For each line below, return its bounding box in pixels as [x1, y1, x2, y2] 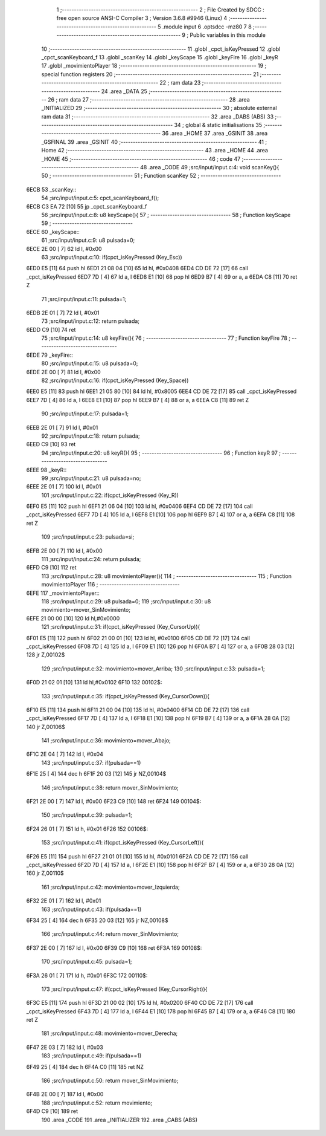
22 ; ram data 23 [159, 79, 201, 86]
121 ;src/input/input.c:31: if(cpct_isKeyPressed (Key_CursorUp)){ [41, 623, 200, 631]
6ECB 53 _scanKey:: [26, 186, 77, 193]
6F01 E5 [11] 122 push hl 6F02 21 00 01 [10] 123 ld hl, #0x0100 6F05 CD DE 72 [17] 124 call [26, 634, 251, 641]
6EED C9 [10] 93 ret [26, 441, 76, 448]
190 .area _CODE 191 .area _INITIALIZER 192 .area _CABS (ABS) [41, 1116, 198, 1123]
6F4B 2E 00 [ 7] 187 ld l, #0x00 [26, 1091, 104, 1098]
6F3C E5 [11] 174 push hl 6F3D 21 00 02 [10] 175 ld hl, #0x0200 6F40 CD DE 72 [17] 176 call [26, 999, 254, 1007]
